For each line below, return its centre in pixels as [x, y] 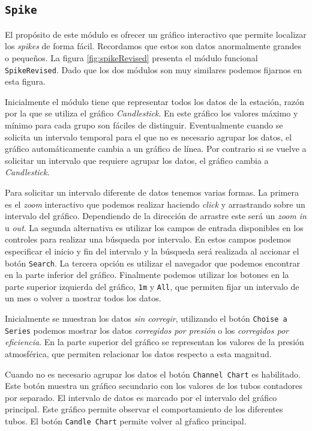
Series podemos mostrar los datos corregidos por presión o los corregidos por [147, 330]
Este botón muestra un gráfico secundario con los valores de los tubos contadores [154, 386]
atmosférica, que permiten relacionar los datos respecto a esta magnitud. [138, 353]
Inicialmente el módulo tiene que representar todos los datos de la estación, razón [155, 101]
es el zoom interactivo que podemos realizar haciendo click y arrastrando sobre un [155, 204]
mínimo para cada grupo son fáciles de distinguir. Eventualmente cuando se [144, 125]
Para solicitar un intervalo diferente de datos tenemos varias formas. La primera [152, 192]
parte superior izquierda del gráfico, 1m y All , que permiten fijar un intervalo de [152, 286]
